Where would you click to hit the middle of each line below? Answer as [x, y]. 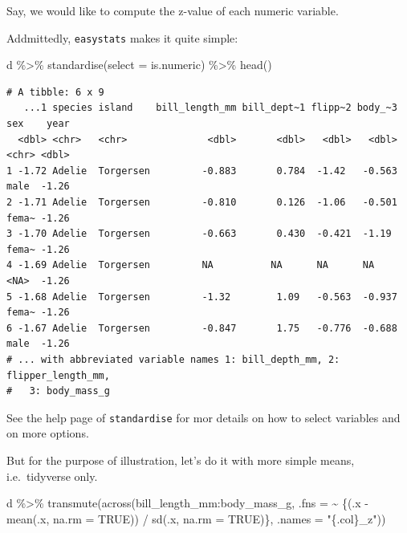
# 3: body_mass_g [58, 391]
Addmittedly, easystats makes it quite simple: [122, 37]
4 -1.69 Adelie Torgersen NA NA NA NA [191, 265]
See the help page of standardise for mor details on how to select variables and [203, 417]
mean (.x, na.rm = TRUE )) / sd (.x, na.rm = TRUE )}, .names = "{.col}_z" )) [196, 518]
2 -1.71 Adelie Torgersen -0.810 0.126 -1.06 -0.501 [202, 202]
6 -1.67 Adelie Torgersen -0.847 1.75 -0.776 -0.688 [202, 328]
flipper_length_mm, [58, 375]
